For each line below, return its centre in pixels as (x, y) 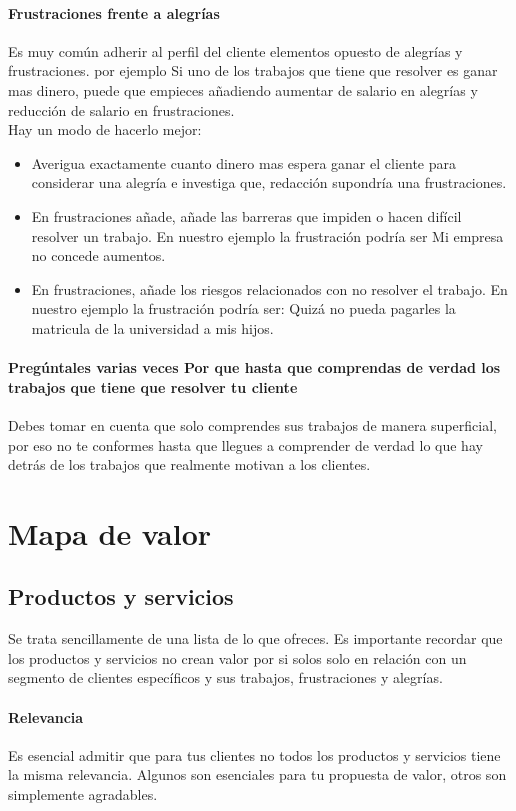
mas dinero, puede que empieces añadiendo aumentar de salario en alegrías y (243, 89)
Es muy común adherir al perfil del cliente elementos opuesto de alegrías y (235, 50)
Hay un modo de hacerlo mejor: (105, 129)
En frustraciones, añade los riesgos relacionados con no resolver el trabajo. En (269, 288)
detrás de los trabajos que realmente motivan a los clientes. (189, 464)
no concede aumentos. (98, 255)
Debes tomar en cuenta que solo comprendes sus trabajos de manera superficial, (252, 424)
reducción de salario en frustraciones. (121, 109)
